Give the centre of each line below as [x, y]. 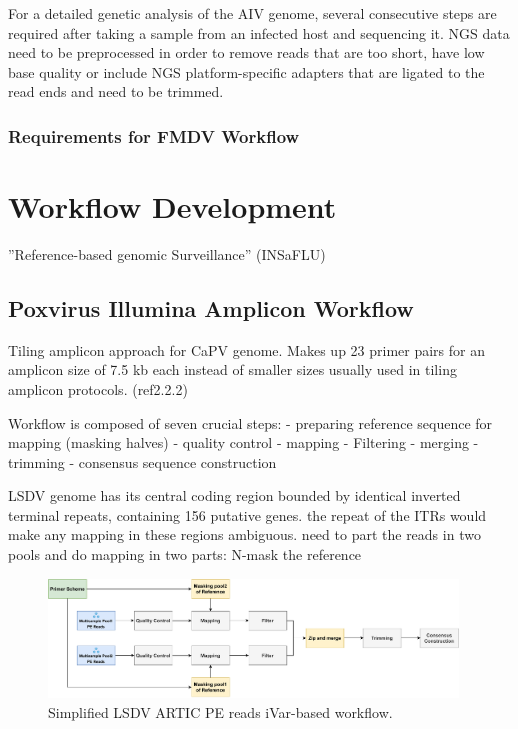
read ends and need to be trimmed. [116, 91]
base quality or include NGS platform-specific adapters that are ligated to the [246, 71]
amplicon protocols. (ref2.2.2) [98, 388]
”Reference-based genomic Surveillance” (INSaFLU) [167, 253]
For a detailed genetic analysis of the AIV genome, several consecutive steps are [252, 13]
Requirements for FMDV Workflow [154, 135]
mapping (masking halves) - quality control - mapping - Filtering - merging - [243, 442]
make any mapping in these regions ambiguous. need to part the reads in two [244, 534]
